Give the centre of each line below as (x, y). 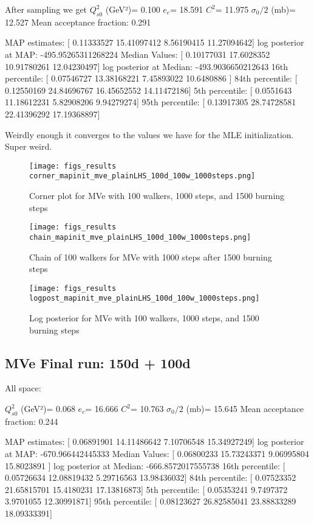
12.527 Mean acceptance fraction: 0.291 (78, 22)
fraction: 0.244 (32, 421)
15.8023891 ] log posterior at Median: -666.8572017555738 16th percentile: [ (145, 465)
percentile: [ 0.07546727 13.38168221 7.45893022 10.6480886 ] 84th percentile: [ (151, 78)
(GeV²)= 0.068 (48, 409)
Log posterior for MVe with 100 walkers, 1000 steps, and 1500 (144, 318)
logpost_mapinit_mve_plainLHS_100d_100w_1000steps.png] (145, 299)
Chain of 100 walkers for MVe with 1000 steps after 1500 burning (151, 257)
